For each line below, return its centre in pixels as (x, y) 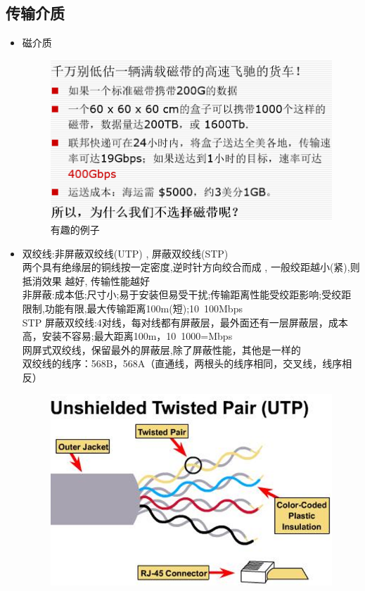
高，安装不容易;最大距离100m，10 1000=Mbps (127, 336)
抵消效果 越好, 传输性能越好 (86, 280)
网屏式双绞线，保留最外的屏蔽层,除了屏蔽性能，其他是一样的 (161, 349)
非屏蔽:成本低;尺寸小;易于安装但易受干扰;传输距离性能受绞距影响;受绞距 (187, 294)
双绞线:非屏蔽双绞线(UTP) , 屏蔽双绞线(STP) (125, 253)
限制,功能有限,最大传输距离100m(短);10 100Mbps (132, 308)
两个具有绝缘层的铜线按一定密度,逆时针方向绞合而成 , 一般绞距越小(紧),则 (191, 267)
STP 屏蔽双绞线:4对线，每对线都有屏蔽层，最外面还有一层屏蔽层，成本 (185, 322)
